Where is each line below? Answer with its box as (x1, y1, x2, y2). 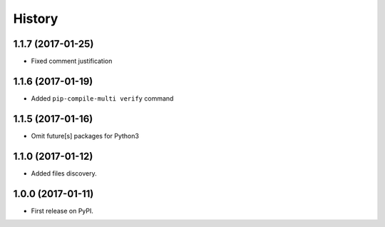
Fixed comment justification (31, 57, 113, 66)
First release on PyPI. (31, 206, 94, 215)
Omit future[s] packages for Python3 (31, 131, 139, 140)
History (13, 11, 58, 26)
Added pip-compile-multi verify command (31, 94, 174, 103)
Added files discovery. (31, 168, 97, 178)
